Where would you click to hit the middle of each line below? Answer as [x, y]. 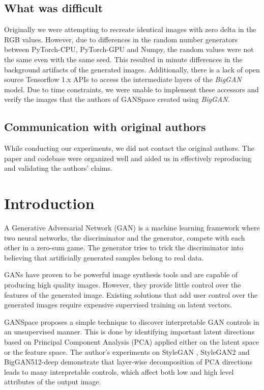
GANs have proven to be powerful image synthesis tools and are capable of [121, 275]
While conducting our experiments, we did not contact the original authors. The [129, 148]
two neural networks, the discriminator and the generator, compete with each [125, 237]
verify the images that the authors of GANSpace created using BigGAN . [117, 99]
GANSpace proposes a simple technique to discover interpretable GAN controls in [132, 321]
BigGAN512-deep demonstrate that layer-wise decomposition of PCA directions [128, 362]
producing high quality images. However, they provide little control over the [123, 285]
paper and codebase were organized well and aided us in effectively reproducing [128, 158]
